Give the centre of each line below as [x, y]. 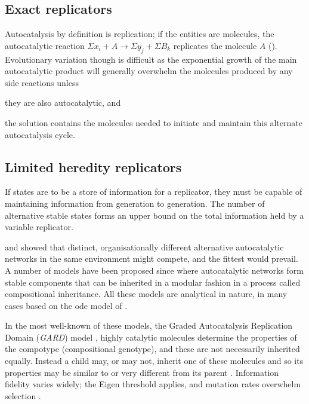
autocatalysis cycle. [40, 134]
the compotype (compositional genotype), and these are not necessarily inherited [152, 349]
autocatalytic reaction [45, 45]
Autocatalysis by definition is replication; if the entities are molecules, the [140, 34]
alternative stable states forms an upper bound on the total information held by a [154, 215]
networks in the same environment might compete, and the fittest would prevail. [152, 258]
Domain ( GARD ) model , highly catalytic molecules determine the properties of [151, 337]
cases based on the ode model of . [66, 305]
